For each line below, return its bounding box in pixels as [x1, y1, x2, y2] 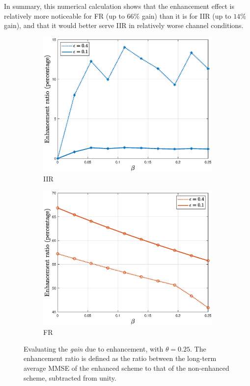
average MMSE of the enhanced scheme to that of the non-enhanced [24, 362, 229, 373]
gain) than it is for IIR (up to [141, 10, 231, 21]
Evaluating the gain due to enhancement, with [24, 343, 164, 354]
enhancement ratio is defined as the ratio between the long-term [24, 353, 217, 363]
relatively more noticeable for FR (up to [4, 10, 125, 21]
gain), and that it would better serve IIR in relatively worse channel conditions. [4, 20, 244, 30]
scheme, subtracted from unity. [24, 372, 116, 383]
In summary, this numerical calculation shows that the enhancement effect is [4, 1, 235, 11]
